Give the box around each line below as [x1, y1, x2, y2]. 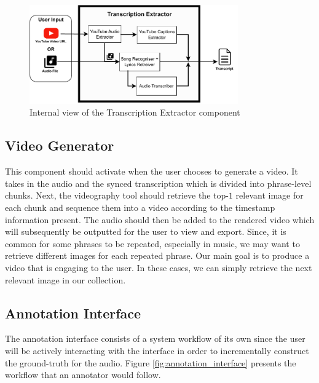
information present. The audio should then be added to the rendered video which [5, 213, 315, 226]
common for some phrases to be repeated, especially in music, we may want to [5, 237, 300, 250]
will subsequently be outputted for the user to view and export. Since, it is [5, 225, 286, 238]
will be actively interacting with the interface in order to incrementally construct [5, 344, 309, 357]
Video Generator [5, 136, 114, 155]
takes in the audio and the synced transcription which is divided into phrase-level [5, 176, 312, 189]
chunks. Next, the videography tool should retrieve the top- [5, 189, 229, 202]
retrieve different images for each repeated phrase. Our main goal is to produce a [5, 249, 310, 262]
